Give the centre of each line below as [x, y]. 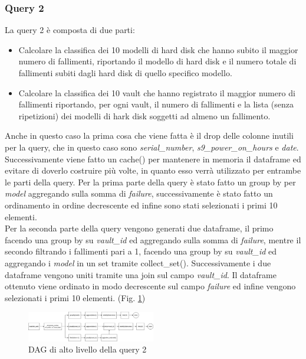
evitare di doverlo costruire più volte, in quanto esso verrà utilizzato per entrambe [153, 170]
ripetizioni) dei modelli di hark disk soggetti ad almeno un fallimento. [144, 115]
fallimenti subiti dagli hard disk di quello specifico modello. [125, 73]
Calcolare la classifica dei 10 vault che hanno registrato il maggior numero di [157, 92]
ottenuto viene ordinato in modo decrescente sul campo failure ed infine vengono [150, 286]
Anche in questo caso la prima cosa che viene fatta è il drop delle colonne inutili [149, 136]
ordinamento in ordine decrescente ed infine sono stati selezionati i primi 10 [141, 205]
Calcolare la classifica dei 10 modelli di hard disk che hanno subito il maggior [158, 49]
